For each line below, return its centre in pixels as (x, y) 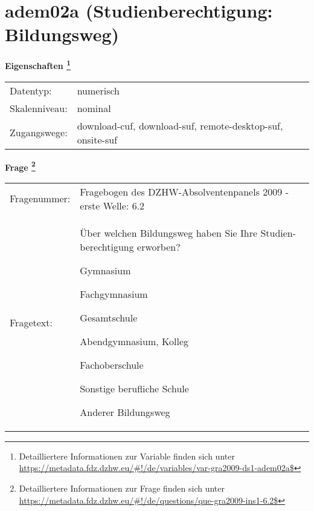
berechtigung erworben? (130, 246)
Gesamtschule (109, 317)
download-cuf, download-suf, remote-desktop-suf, (180, 125)
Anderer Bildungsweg (125, 412)
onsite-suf (97, 139)
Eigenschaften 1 (38, 64)
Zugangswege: (39, 133)
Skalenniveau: (39, 108)
